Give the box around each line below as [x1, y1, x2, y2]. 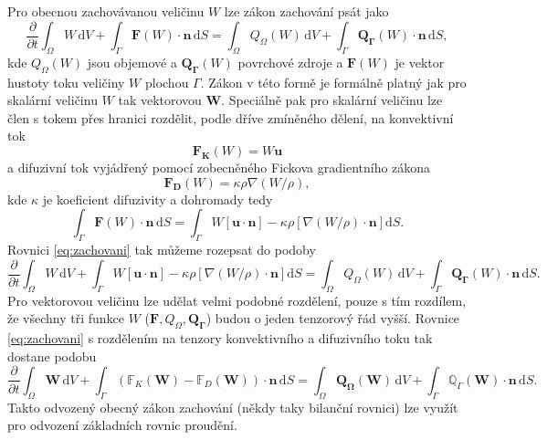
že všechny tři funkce [7, 309, 125, 328]
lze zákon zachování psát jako [224, 2, 389, 20]
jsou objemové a [87, 52, 177, 71]
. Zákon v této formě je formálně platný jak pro [200, 72, 467, 91]
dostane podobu [7, 346, 97, 365]
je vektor [394, 52, 445, 71]
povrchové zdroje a [237, 52, 343, 71]
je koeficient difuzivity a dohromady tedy [42, 189, 273, 208]
